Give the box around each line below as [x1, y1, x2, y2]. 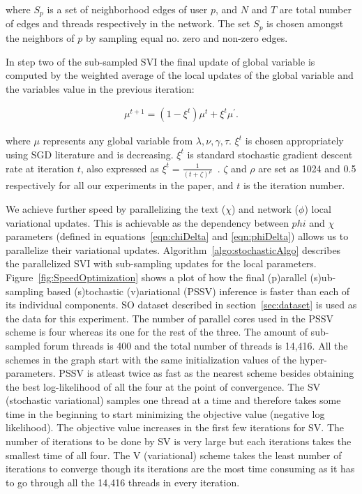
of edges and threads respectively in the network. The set [6, 16, 250, 31]
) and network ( [231, 201, 299, 216]
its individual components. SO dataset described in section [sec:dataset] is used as [6, 297, 357, 312]
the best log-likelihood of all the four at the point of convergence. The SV [6, 379, 321, 394]
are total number [279, 2, 352, 16]
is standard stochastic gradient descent [187, 147, 353, 161]
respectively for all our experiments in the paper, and [6, 178, 234, 193]
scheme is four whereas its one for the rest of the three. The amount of [6, 324, 308, 339]
